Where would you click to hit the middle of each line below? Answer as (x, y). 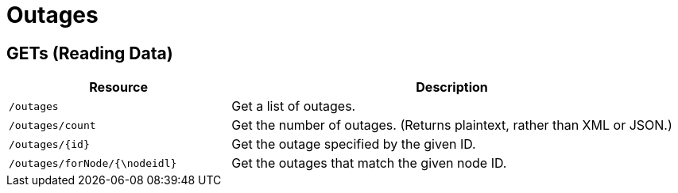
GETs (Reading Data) (90, 53)
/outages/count (52, 125)
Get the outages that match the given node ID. (369, 163)
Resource (118, 87)
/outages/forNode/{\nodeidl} (93, 163)
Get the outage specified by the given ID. (354, 144)
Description (452, 87)
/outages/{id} (49, 144)
